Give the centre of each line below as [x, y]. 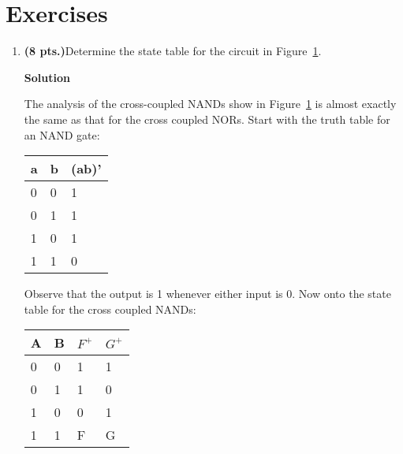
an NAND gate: [62, 134]
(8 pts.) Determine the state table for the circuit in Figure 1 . [173, 51]
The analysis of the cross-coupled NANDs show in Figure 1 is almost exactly [210, 104]
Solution [47, 77]
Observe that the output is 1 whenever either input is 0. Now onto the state [207, 294]
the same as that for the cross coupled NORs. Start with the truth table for [207, 119]
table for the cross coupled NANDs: [110, 309]
